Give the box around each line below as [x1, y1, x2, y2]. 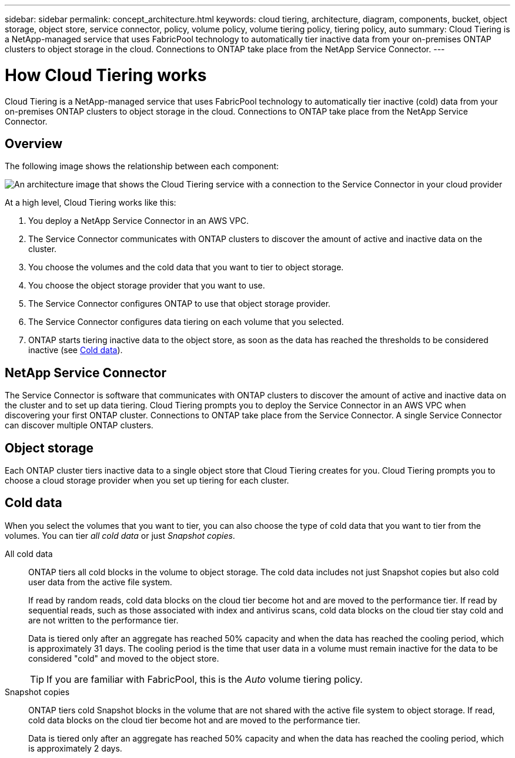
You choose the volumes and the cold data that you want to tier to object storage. [28, 262, 344, 273]
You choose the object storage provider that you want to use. [28, 280, 265, 291]
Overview [5, 136, 63, 151]
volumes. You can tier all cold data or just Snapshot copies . [5, 530, 235, 541]
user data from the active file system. [28, 576, 172, 587]
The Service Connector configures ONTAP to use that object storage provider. [28, 298, 331, 309]
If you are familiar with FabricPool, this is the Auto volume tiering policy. [46, 673, 363, 685]
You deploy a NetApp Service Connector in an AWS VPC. [28, 216, 249, 226]
